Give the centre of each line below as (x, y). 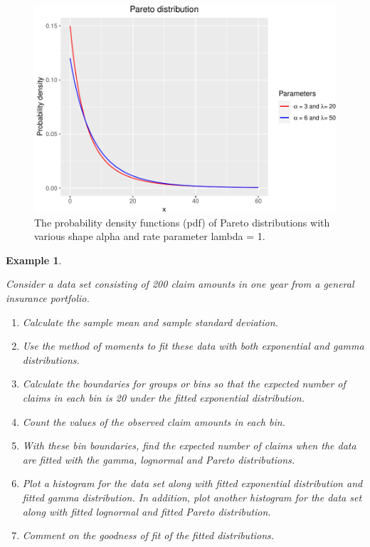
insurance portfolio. (48, 298)
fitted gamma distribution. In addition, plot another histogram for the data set (192, 497)
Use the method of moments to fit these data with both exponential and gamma (193, 346)
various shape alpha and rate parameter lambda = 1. (150, 236)
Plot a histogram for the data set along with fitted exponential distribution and (192, 483)
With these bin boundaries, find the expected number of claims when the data (189, 446)
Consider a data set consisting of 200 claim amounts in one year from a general (180, 284)
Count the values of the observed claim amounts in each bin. (154, 421)
